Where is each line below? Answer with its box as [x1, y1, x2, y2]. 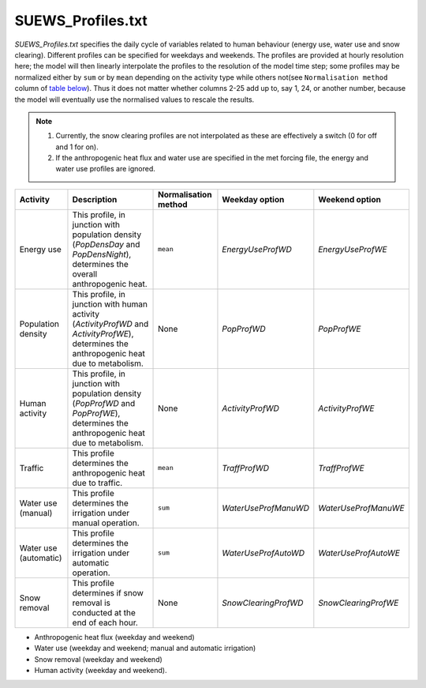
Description [72, 194, 118, 205]
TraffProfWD [222, 462, 270, 473]
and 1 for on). [55, 142, 99, 152]
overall [72, 269, 98, 280]
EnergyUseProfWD [222, 243, 292, 254]
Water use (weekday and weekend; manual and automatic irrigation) [34, 644, 256, 653]
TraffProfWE [318, 462, 364, 473]
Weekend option [318, 194, 382, 205]
